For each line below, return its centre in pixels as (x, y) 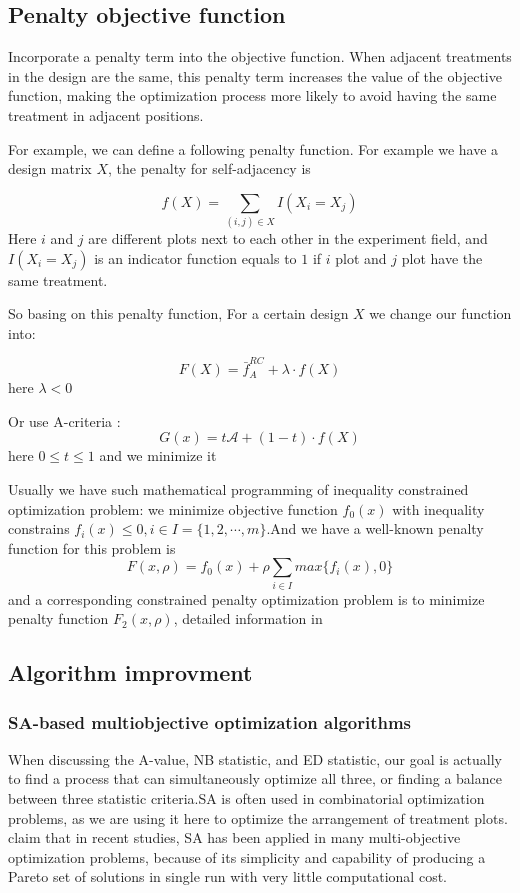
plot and (361, 257)
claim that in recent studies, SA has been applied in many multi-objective (234, 837)
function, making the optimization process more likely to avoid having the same (252, 95)
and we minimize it (158, 455)
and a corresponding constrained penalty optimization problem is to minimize (246, 598)
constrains (39, 528)
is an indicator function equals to (195, 257)
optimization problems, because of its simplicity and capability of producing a (247, 856)
